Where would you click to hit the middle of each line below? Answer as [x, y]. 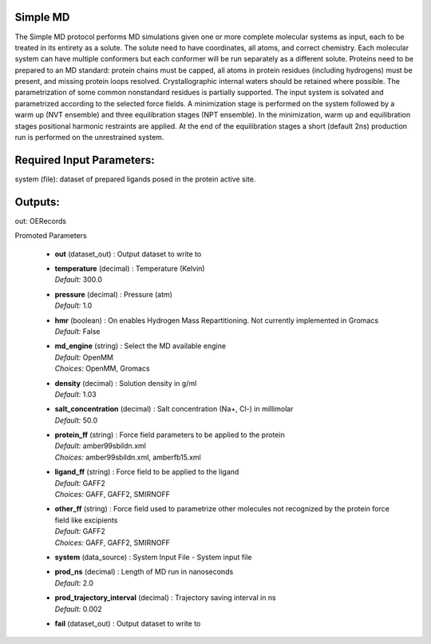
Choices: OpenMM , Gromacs [103, 368]
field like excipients [86, 520]
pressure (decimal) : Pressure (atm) [114, 294]
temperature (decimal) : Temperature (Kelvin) [130, 268]
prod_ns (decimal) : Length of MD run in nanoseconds [144, 572]
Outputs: [37, 202]
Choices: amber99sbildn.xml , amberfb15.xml [128, 457]
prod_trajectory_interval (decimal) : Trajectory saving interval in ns [166, 598]
